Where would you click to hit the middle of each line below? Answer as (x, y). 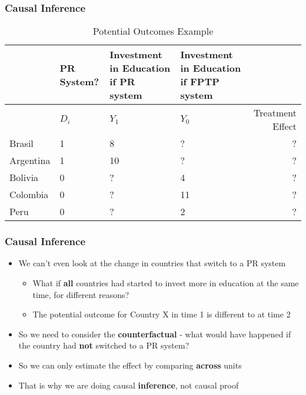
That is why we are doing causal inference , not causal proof (129, 385)
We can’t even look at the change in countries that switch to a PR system (152, 263)
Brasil (21, 143)
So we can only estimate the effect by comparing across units (130, 365)
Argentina (30, 160)
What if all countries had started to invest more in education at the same (166, 283)
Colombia (29, 195)
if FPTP (200, 82)
